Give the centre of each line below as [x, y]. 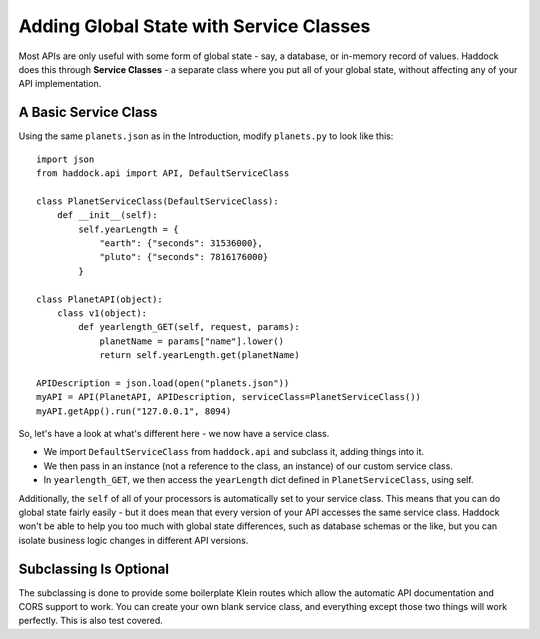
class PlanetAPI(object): [100, 299]
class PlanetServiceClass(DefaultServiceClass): [157, 201]
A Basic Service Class [88, 112]
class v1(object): [102, 313]
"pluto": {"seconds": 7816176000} [184, 257]
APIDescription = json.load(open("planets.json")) [163, 383]
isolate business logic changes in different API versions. [133, 540]
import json [65, 159]
